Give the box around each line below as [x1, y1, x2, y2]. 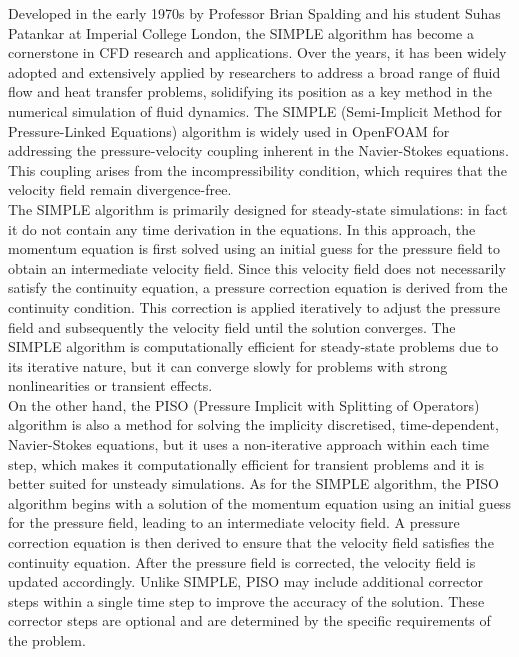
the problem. [8, 630, 86, 650]
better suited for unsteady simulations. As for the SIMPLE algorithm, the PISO [8, 473, 499, 494]
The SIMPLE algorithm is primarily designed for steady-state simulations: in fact [8, 198, 508, 219]
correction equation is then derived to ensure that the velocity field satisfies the [8, 532, 494, 553]
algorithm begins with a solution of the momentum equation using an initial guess [8, 492, 511, 513]
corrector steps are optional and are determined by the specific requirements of [8, 610, 491, 631]
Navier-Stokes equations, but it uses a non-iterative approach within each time [8, 434, 490, 455]
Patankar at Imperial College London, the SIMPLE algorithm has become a [8, 22, 474, 43]
